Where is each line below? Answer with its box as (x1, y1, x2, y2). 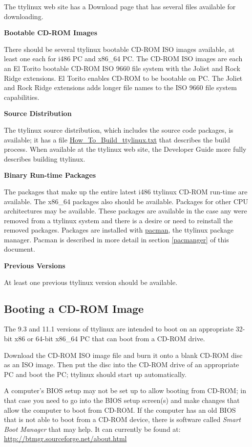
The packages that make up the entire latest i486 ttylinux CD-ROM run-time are (4, 186, 248, 196)
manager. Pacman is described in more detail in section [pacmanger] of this (4, 234, 229, 244)
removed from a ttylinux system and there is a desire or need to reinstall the (4, 215, 233, 225)
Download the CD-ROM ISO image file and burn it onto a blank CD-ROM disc (4, 350, 243, 360)
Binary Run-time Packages (4, 170, 96, 180)
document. (4, 244, 35, 254)
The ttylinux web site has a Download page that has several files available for (4, 1, 236, 11)
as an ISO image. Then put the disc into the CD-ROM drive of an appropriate (4, 359, 239, 370)
